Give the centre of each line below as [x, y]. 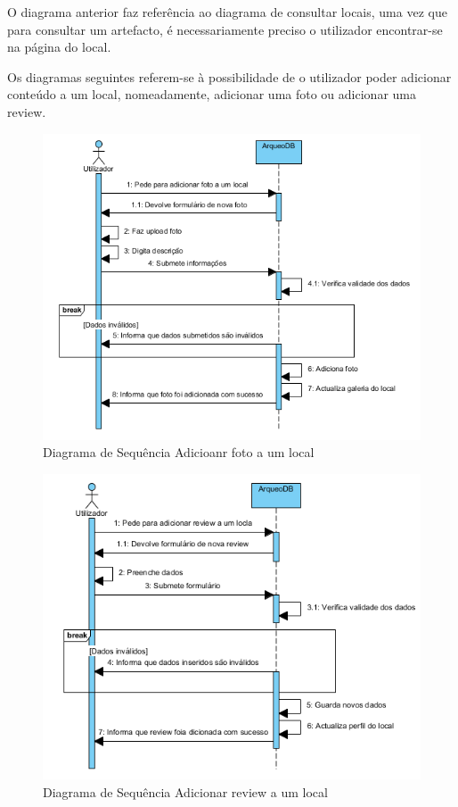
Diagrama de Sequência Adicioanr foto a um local [179, 452]
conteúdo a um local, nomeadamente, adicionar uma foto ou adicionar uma [212, 94]
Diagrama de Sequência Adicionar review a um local [185, 791]
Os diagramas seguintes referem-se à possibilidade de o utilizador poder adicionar [229, 76]
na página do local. [59, 47]
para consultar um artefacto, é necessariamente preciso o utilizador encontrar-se [225, 29]
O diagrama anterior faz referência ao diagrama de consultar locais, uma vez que [227, 12]
